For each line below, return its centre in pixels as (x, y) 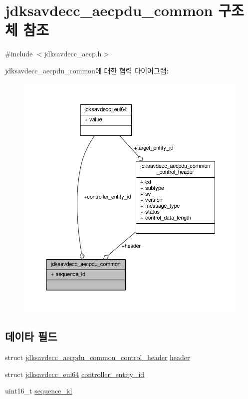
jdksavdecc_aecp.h (73, 54)
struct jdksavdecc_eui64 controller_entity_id (75, 374)
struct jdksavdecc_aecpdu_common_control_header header (98, 357)
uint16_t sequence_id (39, 391)
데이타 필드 (31, 336)
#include (19, 54)
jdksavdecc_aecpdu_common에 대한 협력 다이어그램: (87, 70)
